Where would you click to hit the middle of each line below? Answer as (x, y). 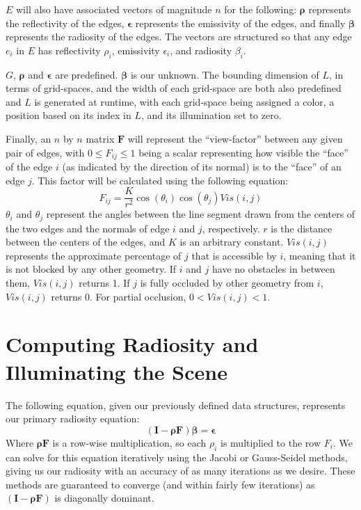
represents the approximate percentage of (94, 255)
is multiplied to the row (271, 442)
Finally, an (29, 138)
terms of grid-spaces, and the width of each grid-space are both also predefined (174, 88)
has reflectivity (69, 50)
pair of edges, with (45, 152)
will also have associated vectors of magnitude (114, 9)
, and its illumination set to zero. (211, 115)
